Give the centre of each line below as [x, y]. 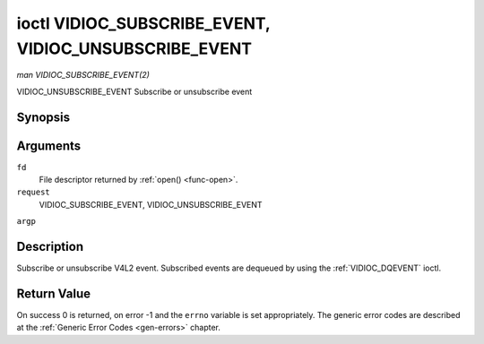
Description [50, 247]
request [34, 192]
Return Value [54, 293]
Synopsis [43, 117]
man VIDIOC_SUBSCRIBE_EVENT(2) [83, 75]
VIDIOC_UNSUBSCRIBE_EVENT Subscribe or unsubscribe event [134, 91]
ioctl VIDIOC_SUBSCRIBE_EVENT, [143, 23]
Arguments [49, 146]
